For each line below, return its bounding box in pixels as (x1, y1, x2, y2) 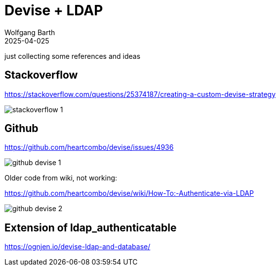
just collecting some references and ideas (4, 51, 141, 60)
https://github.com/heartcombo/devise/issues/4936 (4, 143, 174, 152)
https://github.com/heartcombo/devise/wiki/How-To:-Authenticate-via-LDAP (4, 189, 254, 198)
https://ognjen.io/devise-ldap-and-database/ (4, 242, 151, 251)
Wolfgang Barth (4, 28, 55, 37)
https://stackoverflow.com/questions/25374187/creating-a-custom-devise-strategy (4, 90, 276, 98)
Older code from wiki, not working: (4, 174, 118, 182)
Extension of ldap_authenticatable (4, 221, 177, 234)
